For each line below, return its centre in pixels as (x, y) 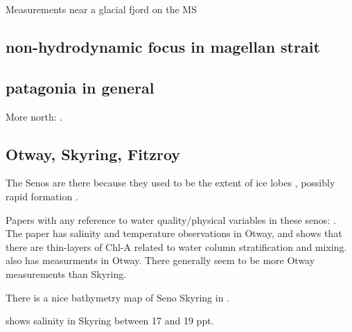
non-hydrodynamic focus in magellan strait (163, 46)
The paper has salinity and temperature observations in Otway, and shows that (174, 233)
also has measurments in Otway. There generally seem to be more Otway (160, 260)
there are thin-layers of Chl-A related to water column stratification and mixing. (176, 246)
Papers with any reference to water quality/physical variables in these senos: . (171, 219)
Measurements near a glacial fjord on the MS (101, 9)
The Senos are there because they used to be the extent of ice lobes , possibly (170, 183)
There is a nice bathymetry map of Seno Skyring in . (117, 297)
